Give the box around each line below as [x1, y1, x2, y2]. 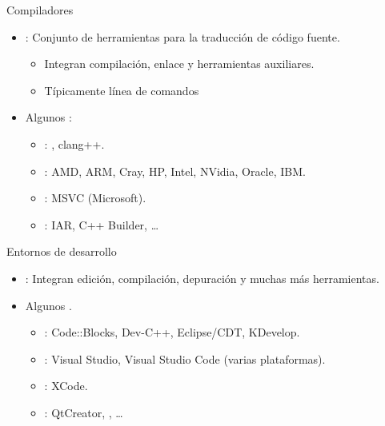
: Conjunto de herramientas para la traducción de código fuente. [25, 28, 340, 45]
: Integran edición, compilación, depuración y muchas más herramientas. [25, 269, 379, 286]
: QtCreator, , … [44, 404, 123, 420]
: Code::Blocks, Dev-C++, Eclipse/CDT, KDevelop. [44, 324, 300, 340]
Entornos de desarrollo [6, 243, 117, 260]
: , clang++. [44, 135, 105, 152]
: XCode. [44, 377, 88, 394]
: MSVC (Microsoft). [44, 189, 146, 206]
